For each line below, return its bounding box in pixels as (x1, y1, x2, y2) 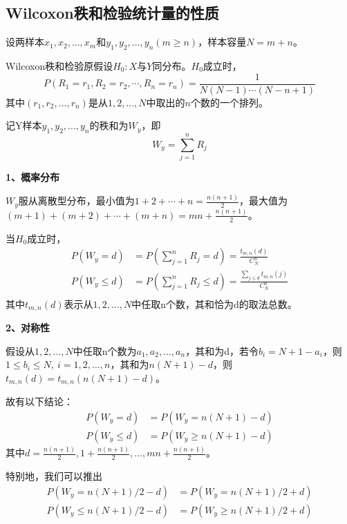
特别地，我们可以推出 (6, 469, 102, 483)
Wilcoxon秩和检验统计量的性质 (6, 2, 219, 23)
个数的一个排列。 (191, 95, 268, 109)
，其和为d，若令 (185, 343, 259, 358)
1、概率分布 (6, 170, 60, 184)
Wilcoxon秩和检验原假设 (6, 59, 113, 72)
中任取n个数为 (73, 343, 137, 358)
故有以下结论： (6, 394, 73, 409)
